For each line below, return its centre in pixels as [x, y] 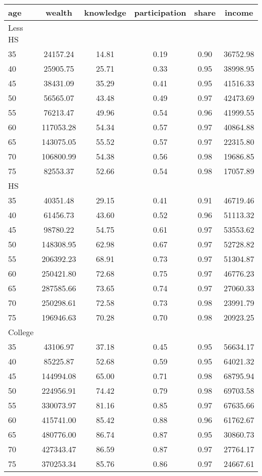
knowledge [105, 12]
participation [160, 12]
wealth [59, 12]
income [239, 12]
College [21, 332]
